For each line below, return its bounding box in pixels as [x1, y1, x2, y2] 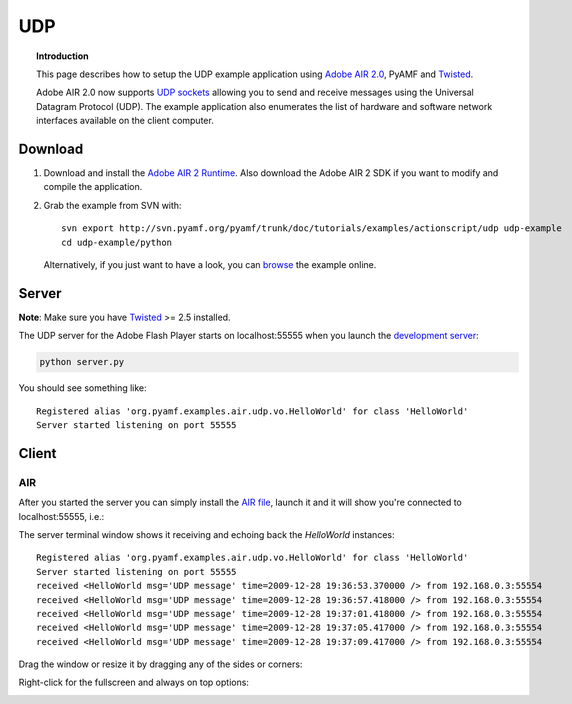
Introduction [36, 50, 89, 62]
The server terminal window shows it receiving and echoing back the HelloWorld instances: [18, 528, 395, 540]
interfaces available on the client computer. [36, 115, 214, 127]
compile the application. [43, 181, 143, 193]
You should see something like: [18, 382, 147, 394]
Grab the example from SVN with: [43, 199, 182, 211]
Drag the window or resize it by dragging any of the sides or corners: [18, 658, 303, 670]
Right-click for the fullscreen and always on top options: [18, 676, 250, 689]
